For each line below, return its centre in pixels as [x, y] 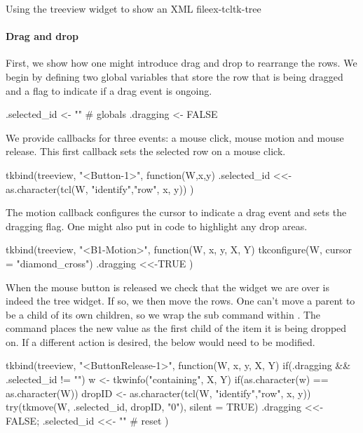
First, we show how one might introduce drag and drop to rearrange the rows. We [181, 63]
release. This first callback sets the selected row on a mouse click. [146, 151]
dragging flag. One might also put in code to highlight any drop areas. [157, 226]
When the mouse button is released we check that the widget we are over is [167, 287]
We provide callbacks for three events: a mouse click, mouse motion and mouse [175, 137]
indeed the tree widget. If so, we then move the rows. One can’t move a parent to [180, 301]
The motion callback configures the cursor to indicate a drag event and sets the [176, 212]
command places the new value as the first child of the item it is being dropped [176, 328]
